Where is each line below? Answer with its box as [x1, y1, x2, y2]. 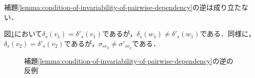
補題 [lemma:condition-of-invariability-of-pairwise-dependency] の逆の [24, 55, 234, 66]
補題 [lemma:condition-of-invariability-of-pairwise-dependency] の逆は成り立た [4, 2, 242, 12]
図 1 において [4, 28, 42, 39]
